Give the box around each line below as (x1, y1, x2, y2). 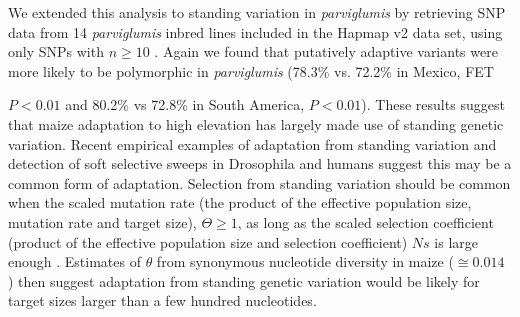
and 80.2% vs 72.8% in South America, (65, 94, 305, 115)
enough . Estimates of (8, 251, 141, 272)
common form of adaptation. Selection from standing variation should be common (8, 172, 511, 193)
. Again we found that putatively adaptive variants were (154, 41, 498, 62)
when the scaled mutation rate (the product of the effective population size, (8, 192, 472, 213)
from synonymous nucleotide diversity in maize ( (156, 251, 454, 272)
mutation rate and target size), (8, 211, 197, 232)
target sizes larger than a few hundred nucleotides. (8, 290, 317, 311)
